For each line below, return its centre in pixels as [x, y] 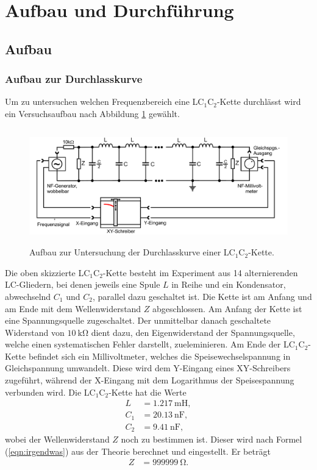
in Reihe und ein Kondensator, [229, 284]
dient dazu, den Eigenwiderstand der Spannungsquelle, [193, 332]
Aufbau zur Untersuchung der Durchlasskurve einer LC [132, 252]
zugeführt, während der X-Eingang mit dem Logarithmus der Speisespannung [150, 380]
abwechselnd [28, 296]
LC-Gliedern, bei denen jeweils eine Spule [83, 284]
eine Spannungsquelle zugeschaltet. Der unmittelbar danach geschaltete [138, 320]
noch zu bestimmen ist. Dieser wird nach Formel [212, 439]
